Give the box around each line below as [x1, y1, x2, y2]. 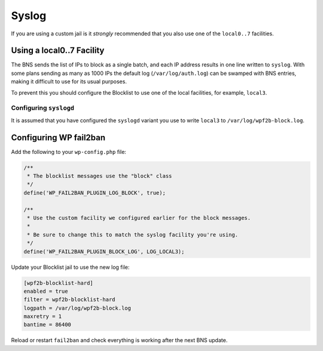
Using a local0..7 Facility [11, 46, 105, 56]
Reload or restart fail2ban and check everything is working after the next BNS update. [11, 337, 228, 344]
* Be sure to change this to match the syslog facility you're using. [27, 231, 239, 238]
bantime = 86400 [23, 321, 72, 328]
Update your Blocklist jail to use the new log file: [11, 264, 130, 271]
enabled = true [23, 288, 68, 295]
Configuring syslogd [11, 104, 75, 112]
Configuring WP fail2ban [11, 132, 106, 143]
